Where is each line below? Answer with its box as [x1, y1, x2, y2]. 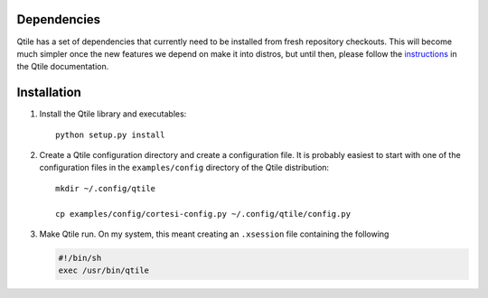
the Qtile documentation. [16, 61, 109, 72]
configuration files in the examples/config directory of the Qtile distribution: [39, 163, 330, 173]
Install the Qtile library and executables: [39, 108, 187, 119]
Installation [16, 85, 81, 100]
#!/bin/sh [58, 253, 102, 263]
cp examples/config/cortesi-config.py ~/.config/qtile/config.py [55, 209, 352, 219]
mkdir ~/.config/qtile [55, 183, 156, 193]
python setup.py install [55, 129, 165, 140]
